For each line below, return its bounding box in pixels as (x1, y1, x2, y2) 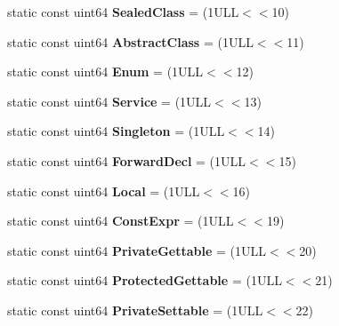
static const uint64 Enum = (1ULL (7, 62, 204, 81)
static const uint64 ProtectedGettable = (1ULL (7, 271, 282, 290)
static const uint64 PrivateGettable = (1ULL (7, 241, 266, 259)
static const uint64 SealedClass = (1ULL (7, 3, 239, 20)
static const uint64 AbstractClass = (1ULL (7, 32, 254, 51)
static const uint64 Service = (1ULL (7, 91, 212, 110)
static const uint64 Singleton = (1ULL (7, 122, 225, 140)
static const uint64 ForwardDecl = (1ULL (7, 151, 246, 170)
